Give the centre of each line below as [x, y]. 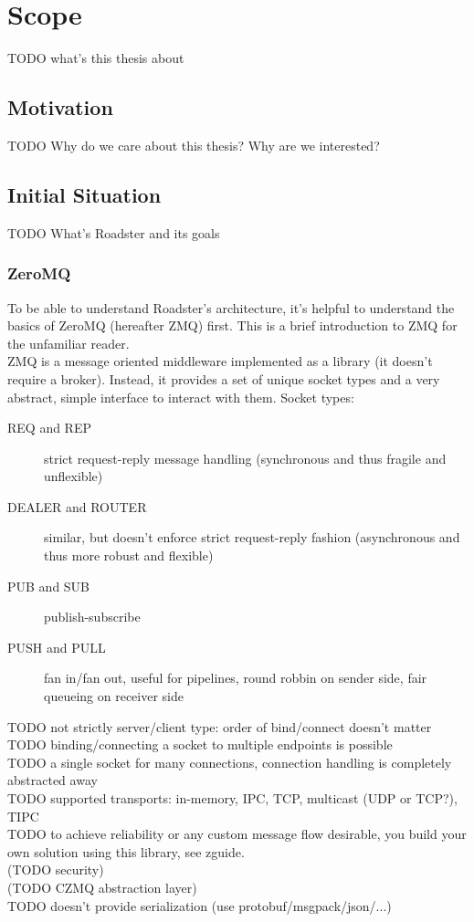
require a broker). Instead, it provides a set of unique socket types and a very [224, 378]
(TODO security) [56, 870]
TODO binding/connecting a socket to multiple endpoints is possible [200, 744]
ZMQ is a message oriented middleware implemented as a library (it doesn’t [220, 361]
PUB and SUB [49, 586]
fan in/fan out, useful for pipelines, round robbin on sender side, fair [236, 678]
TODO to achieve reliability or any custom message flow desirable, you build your [237, 834]
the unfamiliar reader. [68, 343]
